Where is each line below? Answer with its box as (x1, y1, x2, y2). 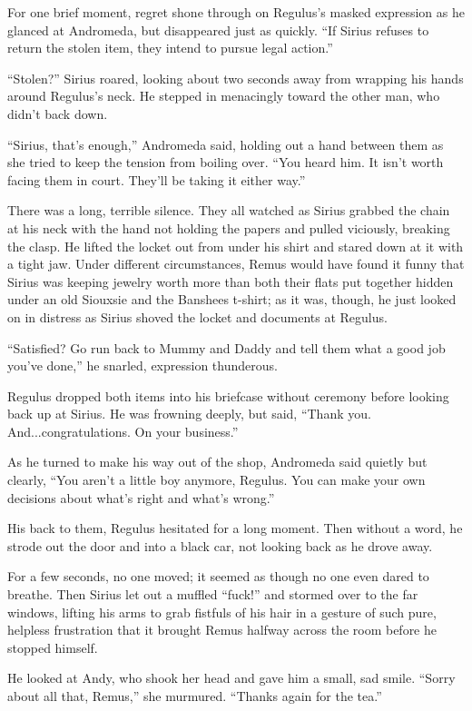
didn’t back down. (7, 104, 108, 123)
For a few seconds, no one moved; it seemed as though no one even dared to (7, 567, 429, 586)
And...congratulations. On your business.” (7, 421, 239, 440)
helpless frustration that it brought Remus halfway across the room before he (7, 620, 438, 639)
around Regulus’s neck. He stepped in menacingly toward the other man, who (7, 86, 440, 105)
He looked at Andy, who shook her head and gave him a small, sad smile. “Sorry (7, 668, 456, 687)
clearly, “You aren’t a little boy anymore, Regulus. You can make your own (7, 470, 426, 489)
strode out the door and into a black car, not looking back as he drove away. (7, 536, 433, 555)
